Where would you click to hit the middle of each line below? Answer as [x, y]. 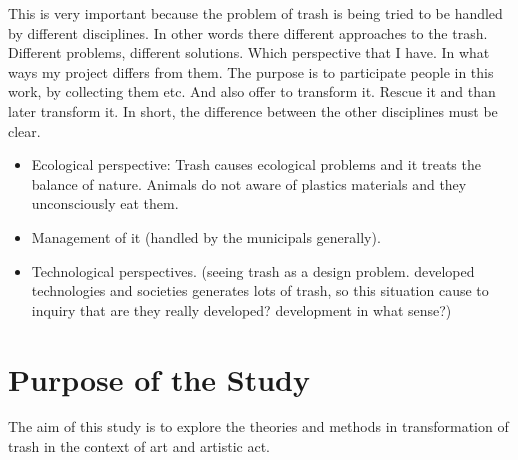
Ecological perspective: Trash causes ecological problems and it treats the [256, 164]
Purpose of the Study [159, 378]
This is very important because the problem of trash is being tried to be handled [255, 13]
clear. [24, 130]
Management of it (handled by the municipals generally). [206, 236]
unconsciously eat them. [105, 203]
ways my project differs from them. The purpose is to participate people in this [251, 71]
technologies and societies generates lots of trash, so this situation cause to [260, 290]
